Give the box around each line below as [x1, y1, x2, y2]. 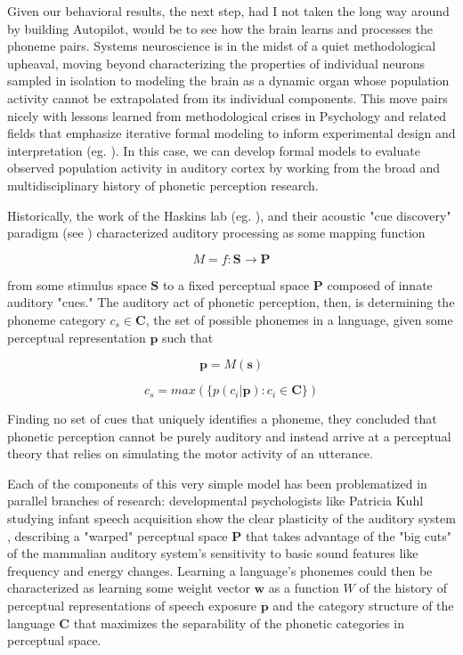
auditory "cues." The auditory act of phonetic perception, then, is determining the [7, 293, 455, 311]
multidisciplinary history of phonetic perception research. [7, 175, 319, 194]
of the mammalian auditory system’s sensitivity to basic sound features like [7, 544, 418, 562]
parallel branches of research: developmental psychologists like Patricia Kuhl [7, 491, 424, 510]
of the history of [359, 578, 447, 597]
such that [162, 327, 214, 346]
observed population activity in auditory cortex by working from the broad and [7, 158, 441, 177]
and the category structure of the [272, 596, 454, 615]
